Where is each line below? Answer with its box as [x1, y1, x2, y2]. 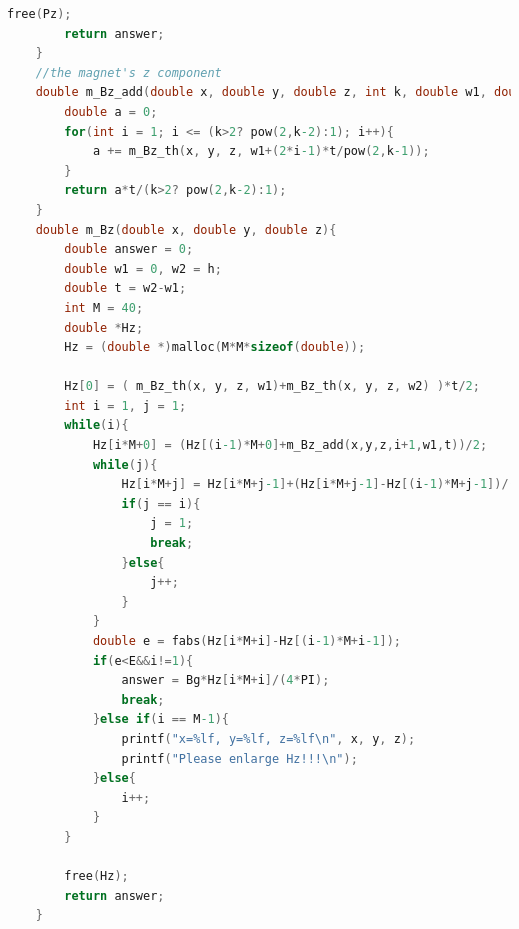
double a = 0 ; [64, 104, 158, 119]
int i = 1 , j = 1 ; [64, 398, 187, 413]
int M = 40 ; [64, 300, 144, 315]
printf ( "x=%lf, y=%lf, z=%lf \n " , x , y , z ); [121, 731, 416, 746]
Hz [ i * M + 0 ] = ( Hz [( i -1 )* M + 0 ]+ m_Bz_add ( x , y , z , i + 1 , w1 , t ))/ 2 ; [92, 438, 488, 453]
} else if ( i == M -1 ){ [92, 712, 230, 727]
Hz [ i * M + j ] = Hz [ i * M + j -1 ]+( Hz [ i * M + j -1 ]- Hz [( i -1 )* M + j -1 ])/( [121, 477, 516, 492]
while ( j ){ [92, 457, 158, 472]
